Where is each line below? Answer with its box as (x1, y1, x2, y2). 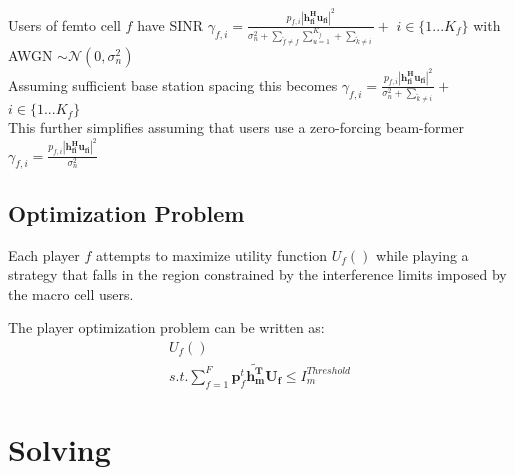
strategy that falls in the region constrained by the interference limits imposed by (8, 264, 507, 285)
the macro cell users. (8, 283, 134, 304)
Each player (8, 244, 80, 265)
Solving (8, 428, 111, 469)
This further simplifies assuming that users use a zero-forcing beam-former (8, 117, 464, 138)
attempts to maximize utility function (96, 244, 328, 265)
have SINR (137, 14, 204, 35)
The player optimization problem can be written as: (8, 317, 325, 338)
